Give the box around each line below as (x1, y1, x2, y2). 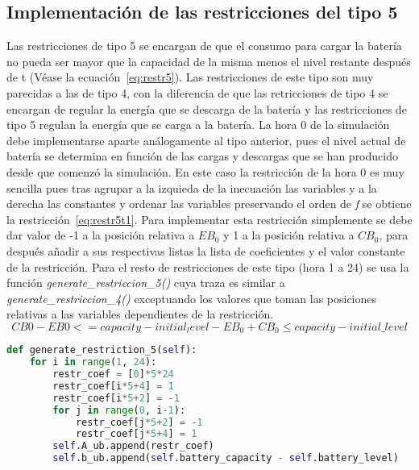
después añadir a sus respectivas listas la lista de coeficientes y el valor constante (6, 242, 405, 259)
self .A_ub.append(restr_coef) (52, 440, 214, 452)
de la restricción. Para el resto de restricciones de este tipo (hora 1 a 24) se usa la (6, 258, 409, 275)
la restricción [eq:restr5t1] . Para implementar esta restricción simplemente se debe (6, 210, 413, 227)
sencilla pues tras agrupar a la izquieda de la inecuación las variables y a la (6, 179, 377, 196)
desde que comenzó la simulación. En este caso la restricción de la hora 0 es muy (6, 163, 404, 180)
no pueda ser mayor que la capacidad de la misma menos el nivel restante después (6, 52, 411, 69)
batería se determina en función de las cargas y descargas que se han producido (6, 148, 398, 164)
